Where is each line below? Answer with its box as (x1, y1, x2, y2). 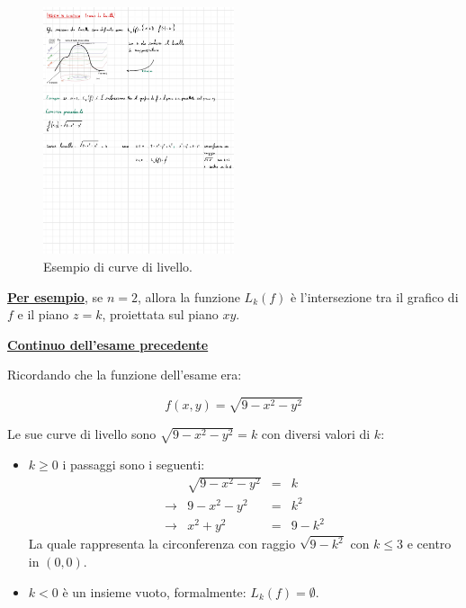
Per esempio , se (7, 287, 103, 306)
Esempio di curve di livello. (43, 257, 193, 276)
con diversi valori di (261, 425, 371, 443)
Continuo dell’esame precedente (7, 335, 209, 353)
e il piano (17, 305, 69, 324)
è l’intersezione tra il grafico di (291, 287, 459, 306)
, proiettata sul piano (102, 305, 219, 324)
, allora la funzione (137, 287, 240, 306)
